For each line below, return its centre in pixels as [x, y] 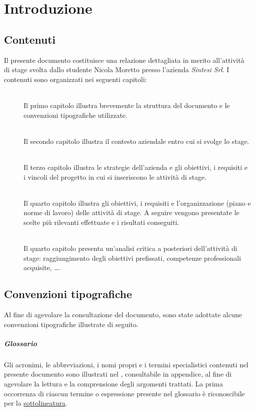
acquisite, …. [42, 267]
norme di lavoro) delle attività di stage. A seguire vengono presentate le [132, 212]
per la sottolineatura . [36, 403]
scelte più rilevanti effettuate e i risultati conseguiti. [101, 222]
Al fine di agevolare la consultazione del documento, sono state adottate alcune [123, 315]
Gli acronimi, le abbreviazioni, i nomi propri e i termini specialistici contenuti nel [126, 364]
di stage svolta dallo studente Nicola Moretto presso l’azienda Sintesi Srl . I [117, 69]
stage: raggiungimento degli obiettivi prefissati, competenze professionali [132, 258]
